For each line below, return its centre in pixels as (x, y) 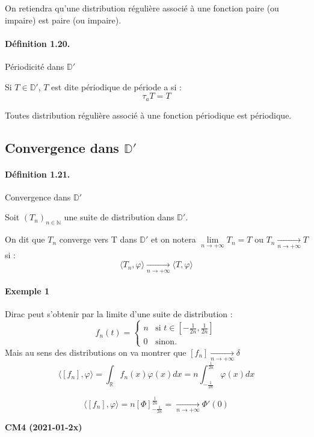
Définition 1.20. (38, 43)
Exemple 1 (27, 291)
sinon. (166, 342)
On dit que (25, 239)
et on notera (174, 239)
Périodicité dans (35, 66)
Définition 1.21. (38, 174)
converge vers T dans (98, 239)
